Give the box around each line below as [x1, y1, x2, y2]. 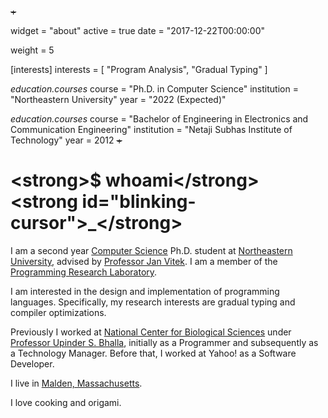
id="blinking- [81, 191, 197, 213]
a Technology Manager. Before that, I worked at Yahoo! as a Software [10, 347, 297, 359]
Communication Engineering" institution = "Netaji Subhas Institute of [10, 124, 293, 135]
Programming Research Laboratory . [10, 266, 158, 278]
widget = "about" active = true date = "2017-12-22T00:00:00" [10, 25, 266, 36]
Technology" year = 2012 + [10, 134, 123, 146]
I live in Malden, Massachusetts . [10, 377, 143, 389]
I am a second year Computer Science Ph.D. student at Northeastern [10, 244, 293, 256]
